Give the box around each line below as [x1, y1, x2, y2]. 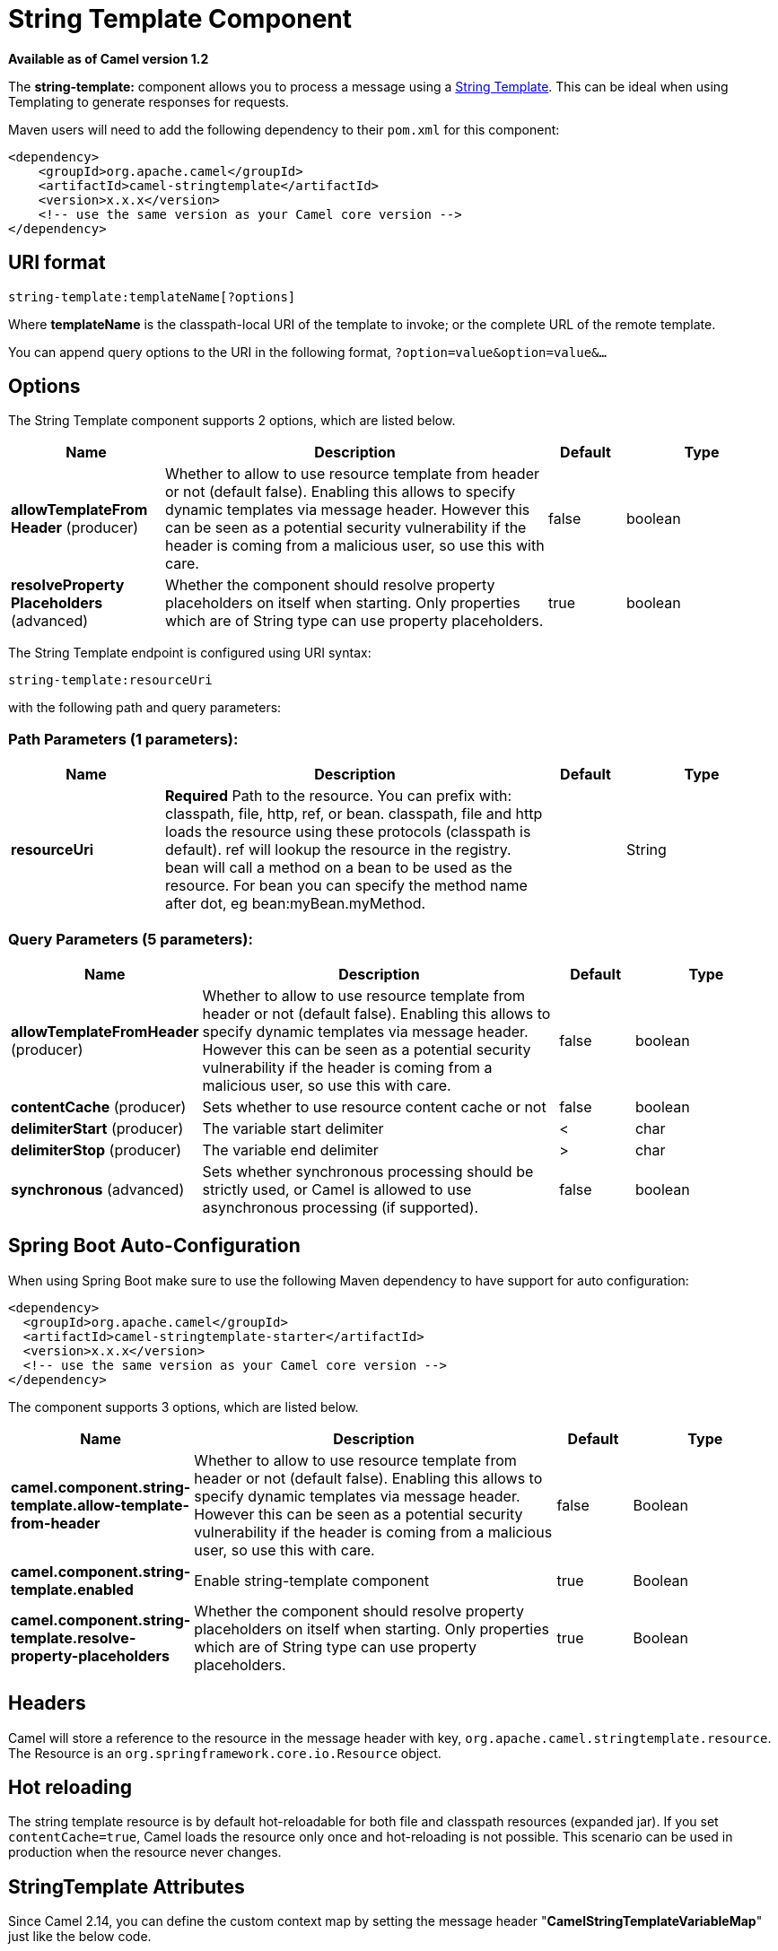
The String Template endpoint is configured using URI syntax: [8, 645, 372, 661]
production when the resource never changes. [8, 1844, 282, 1860]
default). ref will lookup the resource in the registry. [165, 840, 511, 859]
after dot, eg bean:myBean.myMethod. [165, 894, 426, 913]
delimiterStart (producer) [11, 1119, 184, 1137]
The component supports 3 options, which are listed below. [8, 1398, 359, 1415]
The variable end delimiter [202, 1140, 379, 1159]
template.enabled [11, 1580, 134, 1598]
